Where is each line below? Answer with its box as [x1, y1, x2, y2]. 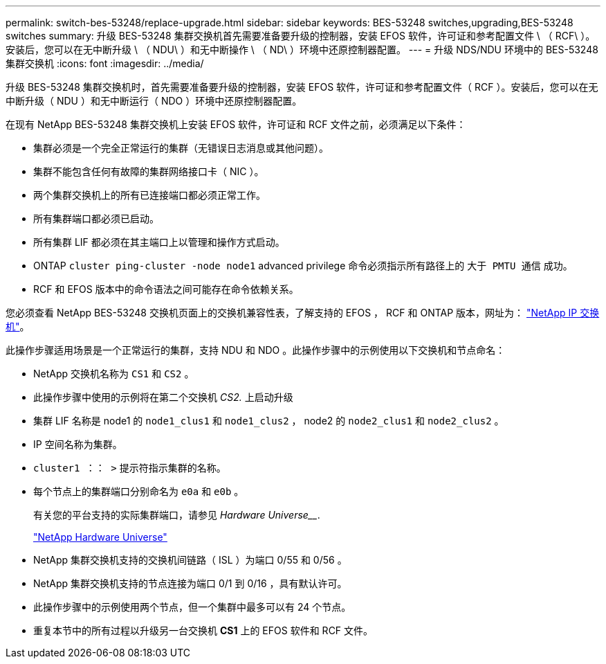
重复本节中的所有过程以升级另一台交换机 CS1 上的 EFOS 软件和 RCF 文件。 [33, 625, 374, 636]
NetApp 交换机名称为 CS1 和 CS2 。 [33, 368, 194, 379]
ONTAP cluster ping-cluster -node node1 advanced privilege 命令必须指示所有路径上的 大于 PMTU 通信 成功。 [33, 260, 573, 271]
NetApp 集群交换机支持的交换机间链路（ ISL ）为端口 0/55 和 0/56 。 [33, 554, 347, 566]
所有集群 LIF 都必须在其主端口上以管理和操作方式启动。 [33, 236, 285, 248]
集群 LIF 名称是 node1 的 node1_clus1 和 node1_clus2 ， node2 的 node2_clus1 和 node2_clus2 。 [33, 415, 504, 427]
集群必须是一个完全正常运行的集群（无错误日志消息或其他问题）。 [33, 142, 329, 154]
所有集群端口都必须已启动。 [33, 213, 159, 224]
